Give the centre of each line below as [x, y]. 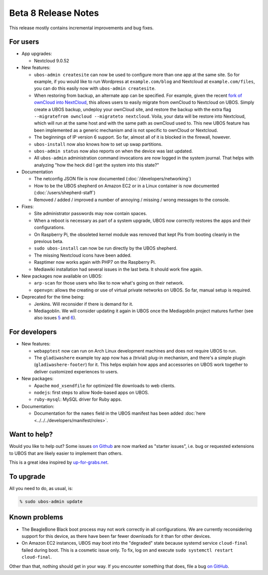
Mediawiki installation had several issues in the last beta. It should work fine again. [118, 269]
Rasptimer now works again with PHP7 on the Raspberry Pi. [95, 262]
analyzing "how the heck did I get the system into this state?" [97, 165]
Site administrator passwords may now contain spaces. [91, 214]
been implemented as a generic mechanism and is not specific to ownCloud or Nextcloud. [126, 130]
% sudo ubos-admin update [51, 502]
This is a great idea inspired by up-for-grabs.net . [59, 462]
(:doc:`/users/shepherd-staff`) [65, 193]
